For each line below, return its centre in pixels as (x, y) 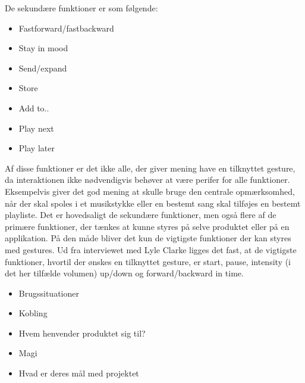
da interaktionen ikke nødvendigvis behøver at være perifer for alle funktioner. (147, 180)
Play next (36, 128)
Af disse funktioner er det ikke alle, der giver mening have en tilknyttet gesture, (150, 168)
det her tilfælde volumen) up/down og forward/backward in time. (124, 273)
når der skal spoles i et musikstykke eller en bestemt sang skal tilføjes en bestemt (153, 203)
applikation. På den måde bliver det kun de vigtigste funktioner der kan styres (148, 238)
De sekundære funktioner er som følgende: (81, 8)
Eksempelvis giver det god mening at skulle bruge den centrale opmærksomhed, (150, 191)
